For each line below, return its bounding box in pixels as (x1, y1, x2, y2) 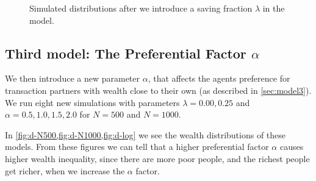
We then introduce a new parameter (5, 72, 140, 85)
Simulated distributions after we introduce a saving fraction (29, 2, 253, 14)
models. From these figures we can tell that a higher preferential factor (5, 140, 269, 153)
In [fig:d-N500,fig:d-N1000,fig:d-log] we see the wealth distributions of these (5, 128, 286, 141)
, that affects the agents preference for (148, 72, 290, 85)
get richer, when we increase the (5, 164, 125, 177)
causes (279, 140, 304, 153)
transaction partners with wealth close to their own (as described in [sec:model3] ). (5, 83, 312, 96)
